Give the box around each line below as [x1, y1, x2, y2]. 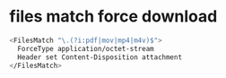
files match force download [9, 6, 218, 27]
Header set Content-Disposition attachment [17, 52, 182, 62]
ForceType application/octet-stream [17, 44, 154, 53]
